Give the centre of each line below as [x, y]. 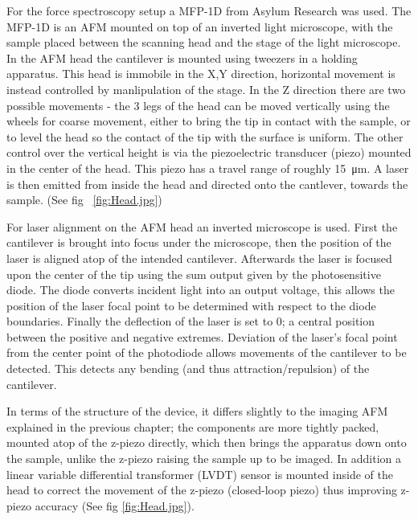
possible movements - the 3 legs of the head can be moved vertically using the [198, 105]
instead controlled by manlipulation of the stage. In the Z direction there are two [206, 89]
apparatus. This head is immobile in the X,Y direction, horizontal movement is [201, 74]
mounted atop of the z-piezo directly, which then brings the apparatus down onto [207, 442]
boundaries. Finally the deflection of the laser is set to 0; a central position [191, 321]
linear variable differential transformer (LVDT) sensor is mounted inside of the [200, 474]
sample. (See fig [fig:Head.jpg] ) [84, 200]
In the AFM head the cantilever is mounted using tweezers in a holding [182, 57]
